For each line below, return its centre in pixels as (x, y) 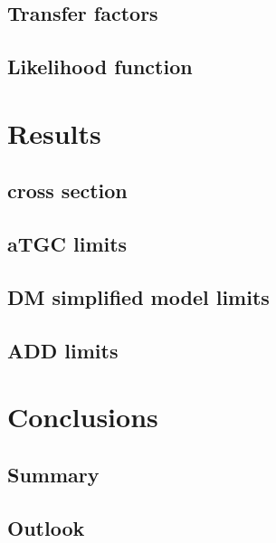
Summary (53, 474)
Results (54, 133)
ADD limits (63, 350)
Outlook (46, 527)
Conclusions (83, 417)
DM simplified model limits (138, 296)
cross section (67, 191)
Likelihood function (100, 67)
